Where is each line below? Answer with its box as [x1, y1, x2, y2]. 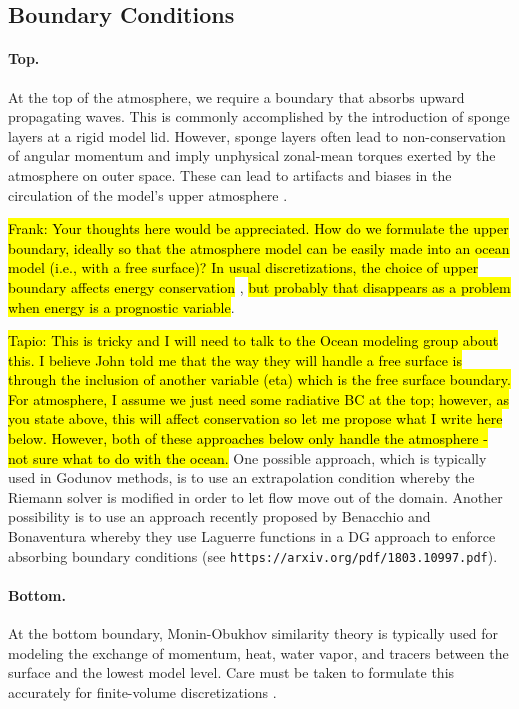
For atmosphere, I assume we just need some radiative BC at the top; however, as [8, 388, 510, 409]
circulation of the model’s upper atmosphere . [8, 184, 288, 205]
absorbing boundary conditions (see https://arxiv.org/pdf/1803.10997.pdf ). [8, 545, 498, 566]
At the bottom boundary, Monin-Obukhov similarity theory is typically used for [8, 623, 499, 644]
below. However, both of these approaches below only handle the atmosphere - [8, 428, 488, 449]
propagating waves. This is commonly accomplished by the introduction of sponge [8, 106, 510, 127]
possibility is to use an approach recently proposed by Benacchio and [8, 506, 431, 527]
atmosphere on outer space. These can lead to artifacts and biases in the [8, 164, 452, 185]
